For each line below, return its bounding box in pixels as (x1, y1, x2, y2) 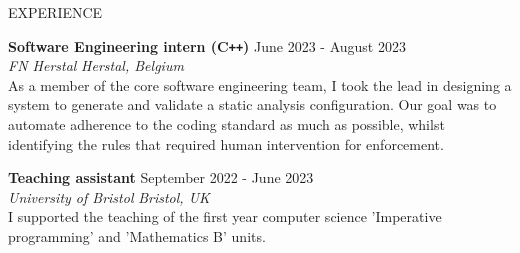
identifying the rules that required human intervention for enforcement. (8, 133, 444, 154)
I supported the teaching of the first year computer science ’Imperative (8, 206, 442, 227)
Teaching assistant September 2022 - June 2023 (8, 167, 314, 188)
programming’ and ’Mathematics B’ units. (8, 226, 266, 246)
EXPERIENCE (8, 2, 103, 22)
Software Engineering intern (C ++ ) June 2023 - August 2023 (8, 35, 406, 56)
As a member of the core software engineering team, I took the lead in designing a (8, 74, 512, 95)
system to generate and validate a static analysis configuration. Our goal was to (8, 94, 497, 115)
